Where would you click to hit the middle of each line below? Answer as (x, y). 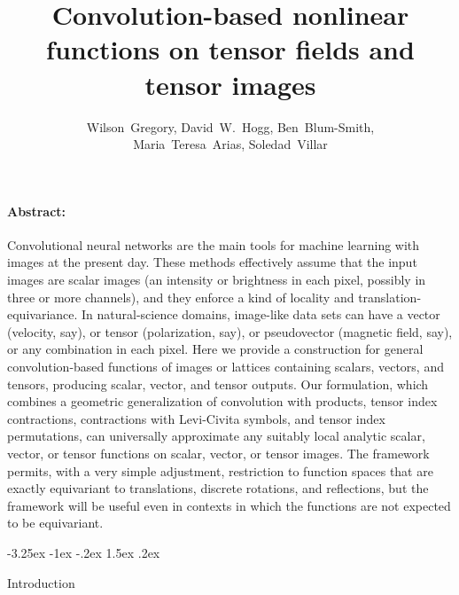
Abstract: (37, 211)
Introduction (41, 582)
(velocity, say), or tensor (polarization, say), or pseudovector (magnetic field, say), (230, 331)
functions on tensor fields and (230, 49)
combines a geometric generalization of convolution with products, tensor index (222, 401)
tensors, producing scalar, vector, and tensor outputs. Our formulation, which (218, 384)
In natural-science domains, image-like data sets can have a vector (261, 314)
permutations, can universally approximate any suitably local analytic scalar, (216, 436)
